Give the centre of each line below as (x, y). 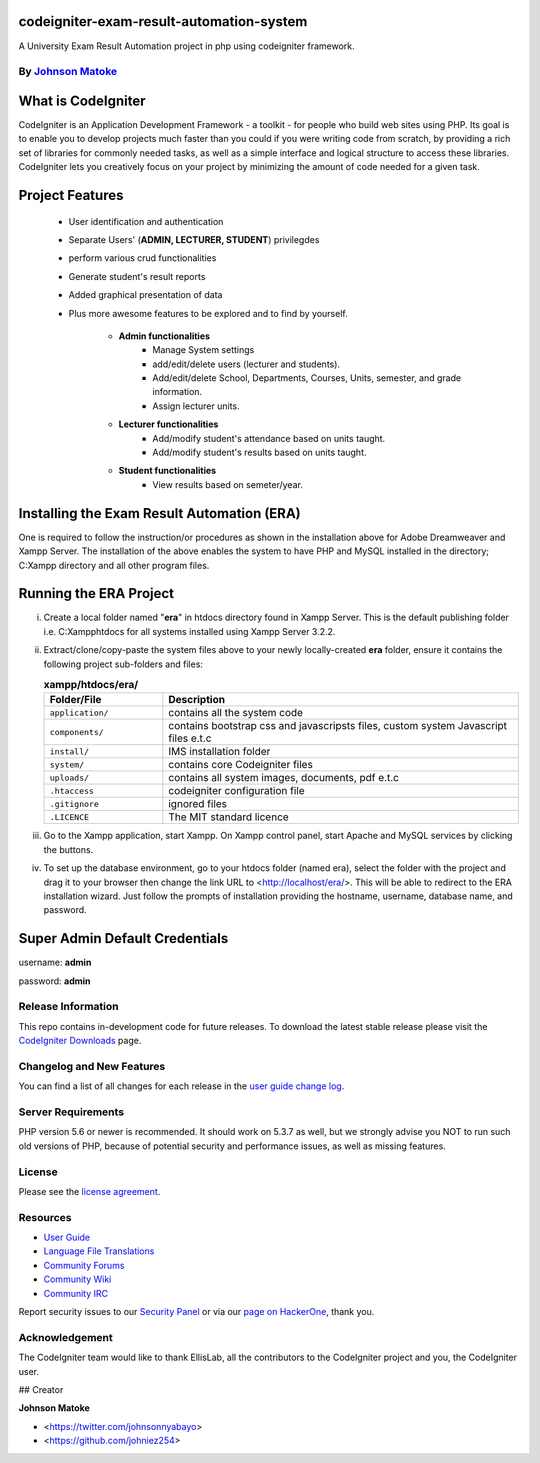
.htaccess (72, 790)
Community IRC (76, 1293)
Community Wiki (77, 1279)
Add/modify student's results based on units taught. (259, 452)
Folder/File (75, 700)
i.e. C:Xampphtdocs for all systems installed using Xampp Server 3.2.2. (189, 631)
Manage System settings (203, 350)
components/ (76, 731)
